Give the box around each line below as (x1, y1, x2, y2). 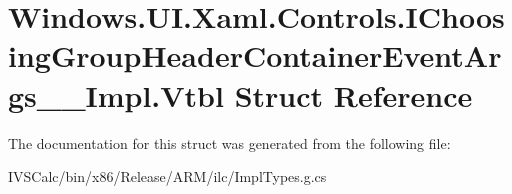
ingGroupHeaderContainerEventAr (8, 35, 502, 76)
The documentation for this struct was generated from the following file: (8, 132, 451, 153)
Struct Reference (234, 74, 473, 115)
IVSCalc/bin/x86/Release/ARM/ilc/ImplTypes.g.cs (8, 166, 327, 187)
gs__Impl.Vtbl (8, 74, 224, 115)
